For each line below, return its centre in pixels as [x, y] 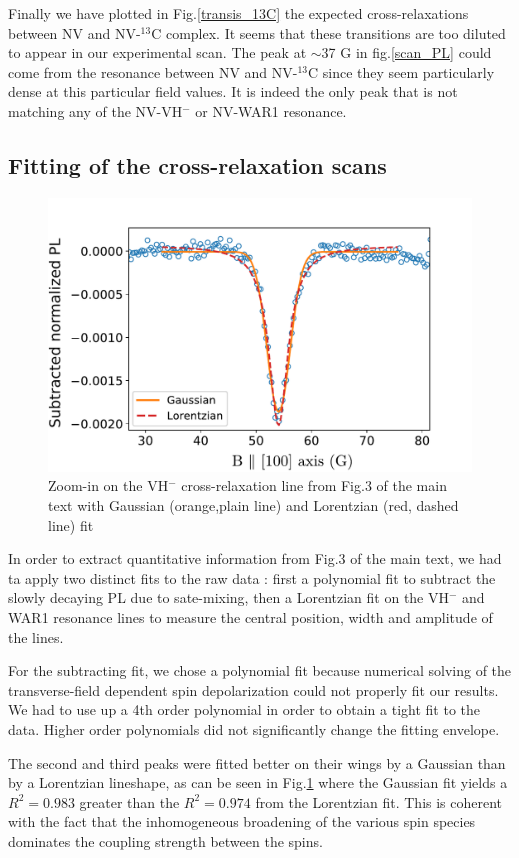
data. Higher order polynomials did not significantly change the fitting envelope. [254, 729]
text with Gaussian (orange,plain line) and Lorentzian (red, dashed [253, 505]
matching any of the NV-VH [95, 110]
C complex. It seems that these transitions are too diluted [328, 32]
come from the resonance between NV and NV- [153, 71]
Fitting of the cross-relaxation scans [197, 164]
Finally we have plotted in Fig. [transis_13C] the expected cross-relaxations [238, 13]
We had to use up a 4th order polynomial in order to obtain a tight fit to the [244, 709]
